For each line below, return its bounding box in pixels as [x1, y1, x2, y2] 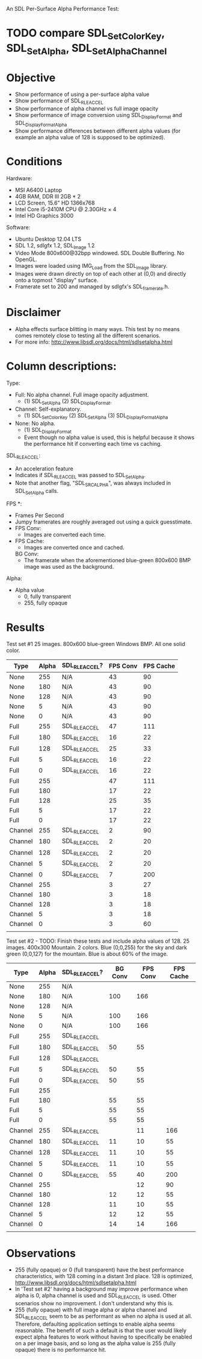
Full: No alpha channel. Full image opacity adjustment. [14, 391, 149, 398]
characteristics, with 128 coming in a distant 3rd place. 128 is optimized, [14, 1273, 194, 1280]
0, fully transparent [23, 593, 72, 600]
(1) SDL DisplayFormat [23, 426, 72, 435]
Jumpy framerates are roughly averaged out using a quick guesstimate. [14, 518, 192, 525]
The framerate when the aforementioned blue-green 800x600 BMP [23, 557, 191, 564]
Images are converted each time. [23, 531, 106, 539]
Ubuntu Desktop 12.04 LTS [14, 235, 82, 242]
